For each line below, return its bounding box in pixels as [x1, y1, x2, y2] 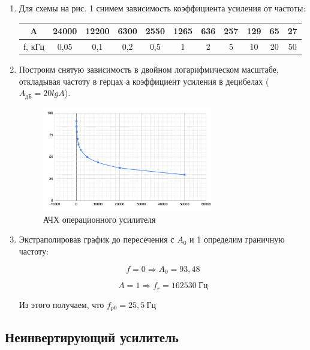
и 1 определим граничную [189, 233, 285, 246]
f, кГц [23, 40, 45, 52]
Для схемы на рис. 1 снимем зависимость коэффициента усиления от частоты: [19, 2, 306, 14]
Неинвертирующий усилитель [5, 328, 179, 346]
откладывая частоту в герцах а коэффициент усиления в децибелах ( [19, 74, 269, 87]
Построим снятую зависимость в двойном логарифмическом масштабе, [19, 63, 279, 76]
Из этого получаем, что [19, 298, 104, 310]
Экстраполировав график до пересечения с [19, 233, 174, 246]
